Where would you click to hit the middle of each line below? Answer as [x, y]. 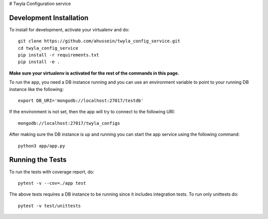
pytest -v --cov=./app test [52, 183]
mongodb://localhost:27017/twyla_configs [69, 123]
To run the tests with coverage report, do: [52, 172]
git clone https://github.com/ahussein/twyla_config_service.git [99, 41]
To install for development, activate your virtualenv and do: [69, 29]
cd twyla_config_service [48, 48]
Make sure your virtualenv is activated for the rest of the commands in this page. [94, 73]
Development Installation [49, 18]
